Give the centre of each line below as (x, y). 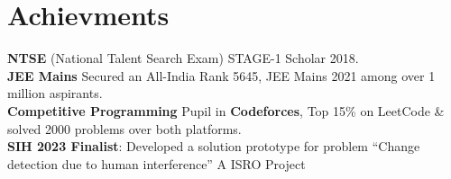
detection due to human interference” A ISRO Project (156, 163)
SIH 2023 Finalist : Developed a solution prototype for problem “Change (214, 146)
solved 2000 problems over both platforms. (124, 128)
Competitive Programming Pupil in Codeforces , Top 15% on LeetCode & (226, 110)
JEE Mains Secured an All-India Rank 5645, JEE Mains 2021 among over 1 (221, 75)
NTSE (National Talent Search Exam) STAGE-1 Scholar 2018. (183, 58)
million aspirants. (55, 93)
